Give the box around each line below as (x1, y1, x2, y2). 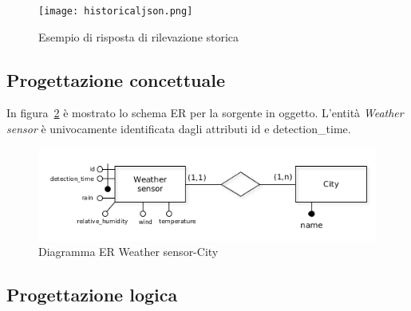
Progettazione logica (6, 282, 178, 307)
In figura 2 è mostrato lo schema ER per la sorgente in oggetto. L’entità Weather (6, 104, 404, 121)
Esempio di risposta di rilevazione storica (38, 28, 239, 45)
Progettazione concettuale (6, 67, 225, 92)
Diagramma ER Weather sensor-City (38, 243, 219, 260)
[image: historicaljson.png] (38, 6, 193, 17)
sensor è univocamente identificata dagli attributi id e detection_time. (6, 120, 351, 137)
